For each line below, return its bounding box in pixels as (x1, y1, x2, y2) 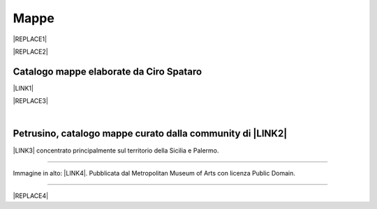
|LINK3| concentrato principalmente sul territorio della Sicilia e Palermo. (13, 146, 219, 155)
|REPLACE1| (13, 35, 47, 43)
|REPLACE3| (13, 97, 49, 105)
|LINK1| (13, 84, 34, 92)
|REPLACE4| (13, 192, 49, 200)
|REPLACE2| (13, 47, 48, 56)
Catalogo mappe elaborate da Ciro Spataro (13, 65, 202, 77)
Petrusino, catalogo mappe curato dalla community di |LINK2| (13, 127, 288, 139)
